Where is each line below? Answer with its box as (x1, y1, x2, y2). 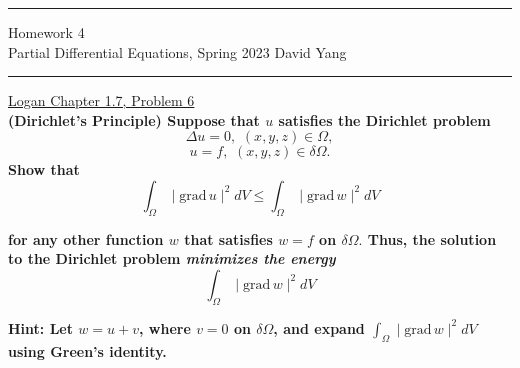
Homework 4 (8, 22, 85, 42)
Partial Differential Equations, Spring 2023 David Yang (8, 41, 347, 62)
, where (138, 317, 191, 338)
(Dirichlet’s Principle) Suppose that (8, 109, 260, 130)
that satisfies (184, 228, 273, 249)
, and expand (273, 317, 365, 338)
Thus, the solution (367, 228, 497, 249)
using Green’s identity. (8, 340, 167, 361)
